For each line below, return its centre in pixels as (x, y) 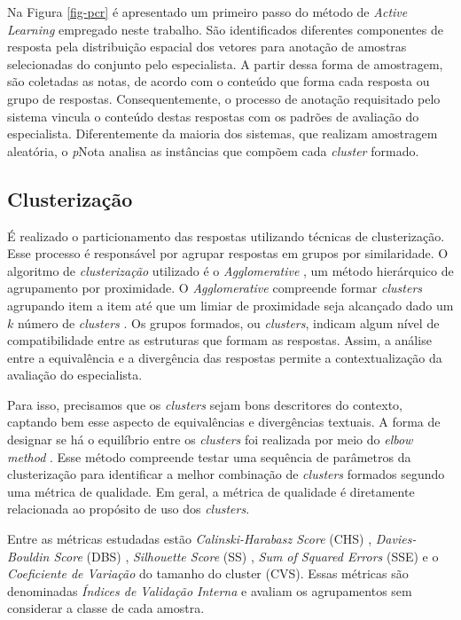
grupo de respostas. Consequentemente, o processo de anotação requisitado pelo (224, 98)
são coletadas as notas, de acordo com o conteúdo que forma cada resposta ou (219, 81)
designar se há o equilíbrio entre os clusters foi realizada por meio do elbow (210, 439)
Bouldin (28, 556)
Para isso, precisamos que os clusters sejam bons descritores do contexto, (205, 404)
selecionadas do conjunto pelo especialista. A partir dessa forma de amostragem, (225, 63)
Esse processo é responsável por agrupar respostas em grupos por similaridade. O (228, 253)
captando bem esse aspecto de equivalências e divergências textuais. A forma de (224, 422)
